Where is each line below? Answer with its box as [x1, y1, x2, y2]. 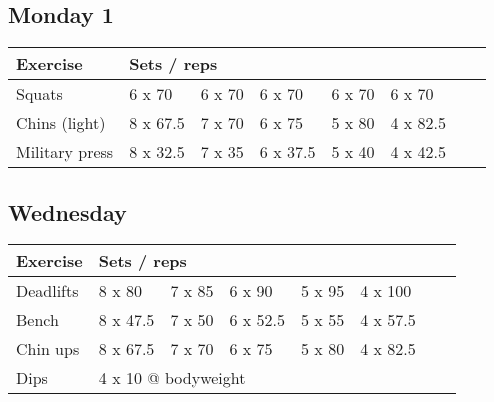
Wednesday [8, 196, 127, 227]
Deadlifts [16, 279, 79, 303]
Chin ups [16, 337, 80, 361]
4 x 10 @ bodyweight [98, 366, 246, 390]
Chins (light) [16, 111, 106, 135]
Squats [16, 82, 63, 106]
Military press [16, 140, 114, 164]
